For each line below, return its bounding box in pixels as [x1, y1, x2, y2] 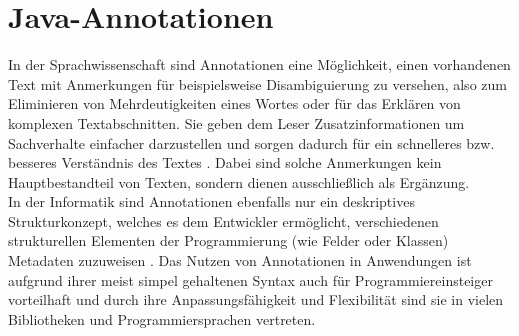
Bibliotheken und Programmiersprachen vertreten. [8, 308, 316, 329]
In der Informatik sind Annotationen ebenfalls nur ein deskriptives [8, 191, 415, 212]
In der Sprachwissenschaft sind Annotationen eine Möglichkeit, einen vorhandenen [8, 54, 511, 75]
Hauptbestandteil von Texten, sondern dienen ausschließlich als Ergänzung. [8, 171, 470, 192]
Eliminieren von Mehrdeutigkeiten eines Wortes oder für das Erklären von [8, 93, 461, 114]
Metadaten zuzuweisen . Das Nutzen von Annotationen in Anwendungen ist [8, 250, 472, 271]
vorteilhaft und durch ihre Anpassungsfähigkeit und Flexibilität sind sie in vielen [8, 289, 504, 310]
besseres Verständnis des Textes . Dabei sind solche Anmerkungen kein [8, 152, 442, 173]
